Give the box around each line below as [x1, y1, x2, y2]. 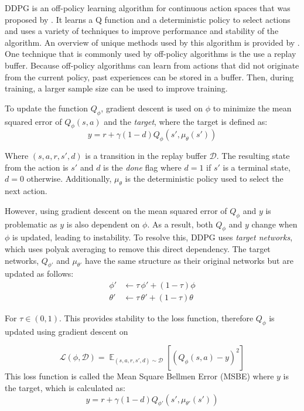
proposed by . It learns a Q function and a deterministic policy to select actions [5, 13, 291, 25]
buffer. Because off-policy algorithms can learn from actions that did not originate [5, 59, 299, 71]
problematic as [5, 218, 57, 230]
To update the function [5, 101, 88, 114]
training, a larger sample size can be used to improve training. [5, 82, 228, 94]
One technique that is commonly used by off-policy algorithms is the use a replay [5, 47, 296, 60]
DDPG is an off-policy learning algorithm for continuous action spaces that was [5, 2, 291, 13]
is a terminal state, [223, 161, 291, 173]
